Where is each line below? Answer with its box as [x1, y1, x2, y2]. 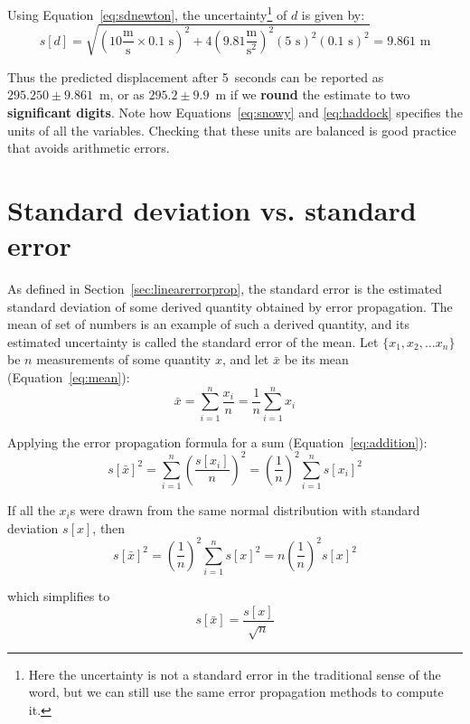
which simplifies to [7, 587, 110, 606]
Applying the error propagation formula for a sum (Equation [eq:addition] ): [7, 432, 428, 451]
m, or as [99, 85, 145, 104]
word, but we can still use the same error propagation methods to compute [28, 682, 444, 701]
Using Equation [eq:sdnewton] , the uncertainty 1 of [7, 3, 287, 24]
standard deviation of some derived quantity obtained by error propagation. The [7, 296, 453, 315]
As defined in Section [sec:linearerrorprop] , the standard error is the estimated [7, 279, 443, 298]
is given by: [301, 5, 365, 24]
